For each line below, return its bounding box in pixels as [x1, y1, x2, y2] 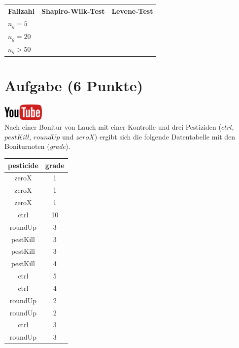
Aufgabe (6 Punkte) [4, 75, 143, 95]
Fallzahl [8, 5, 34, 16]
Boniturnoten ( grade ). [4, 141, 70, 151]
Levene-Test [111, 5, 153, 16]
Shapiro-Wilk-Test [41, 5, 105, 16]
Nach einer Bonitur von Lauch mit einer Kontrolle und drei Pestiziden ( [4, 122, 221, 132]
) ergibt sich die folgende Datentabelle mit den [94, 131, 236, 141]
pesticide [8, 160, 38, 170]
